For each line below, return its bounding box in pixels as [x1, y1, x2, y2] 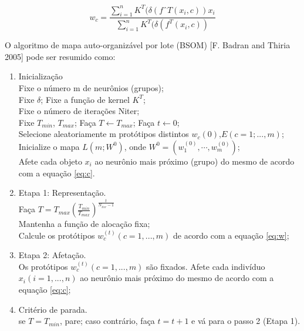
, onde [124, 140, 147, 152]
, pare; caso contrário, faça [59, 315, 155, 327]
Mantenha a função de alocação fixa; [18, 218, 150, 230]
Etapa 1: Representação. [18, 186, 106, 199]
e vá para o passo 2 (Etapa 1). [191, 315, 300, 327]
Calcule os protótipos [18, 229, 95, 241]
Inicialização [18, 70, 63, 82]
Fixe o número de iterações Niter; [18, 105, 140, 117]
